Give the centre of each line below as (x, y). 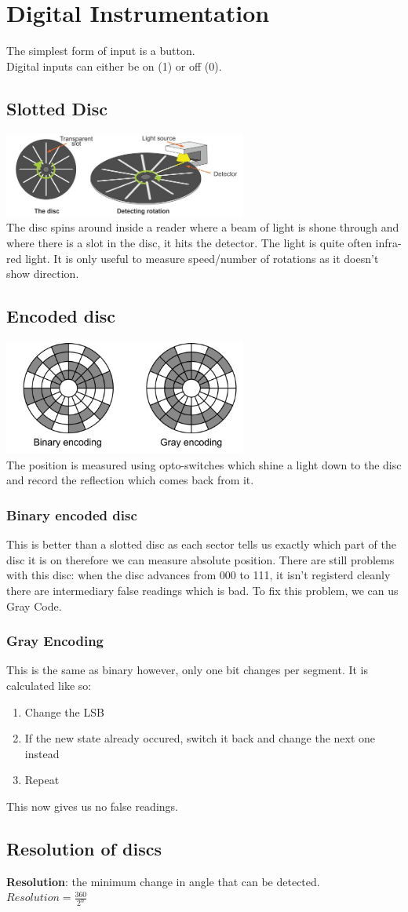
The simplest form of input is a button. (101, 51)
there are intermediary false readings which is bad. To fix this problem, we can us (202, 590)
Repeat (42, 780)
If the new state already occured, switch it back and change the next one (200, 738)
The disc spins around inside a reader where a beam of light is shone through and (203, 227)
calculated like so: (49, 685)
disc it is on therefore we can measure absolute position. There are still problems (200, 559)
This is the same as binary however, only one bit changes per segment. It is (188, 670)
